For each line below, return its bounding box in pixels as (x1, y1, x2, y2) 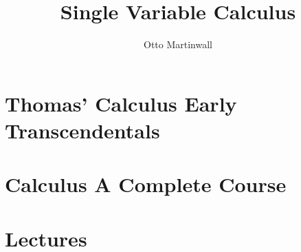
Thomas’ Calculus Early (5, 89, 237, 117)
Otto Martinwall (143, 37, 212, 52)
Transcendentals (5, 116, 160, 144)
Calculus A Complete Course (5, 170, 287, 198)
